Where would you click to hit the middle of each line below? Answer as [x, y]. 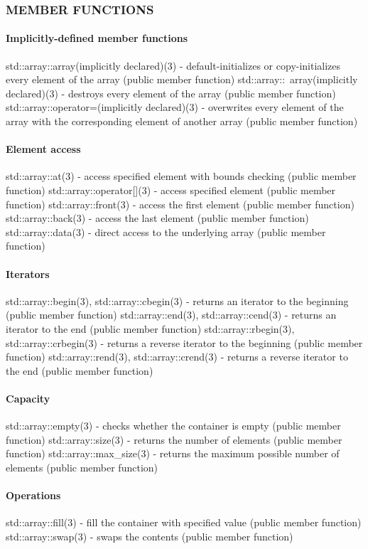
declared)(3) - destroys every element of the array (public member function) [171, 93]
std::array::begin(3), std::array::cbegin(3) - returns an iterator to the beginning [177, 300]
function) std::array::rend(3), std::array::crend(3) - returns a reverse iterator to [177, 357]
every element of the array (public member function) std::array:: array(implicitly [182, 79]
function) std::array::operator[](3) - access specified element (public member [171, 190]
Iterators [28, 273]
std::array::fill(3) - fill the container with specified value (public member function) [184, 522]
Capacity [28, 398]
